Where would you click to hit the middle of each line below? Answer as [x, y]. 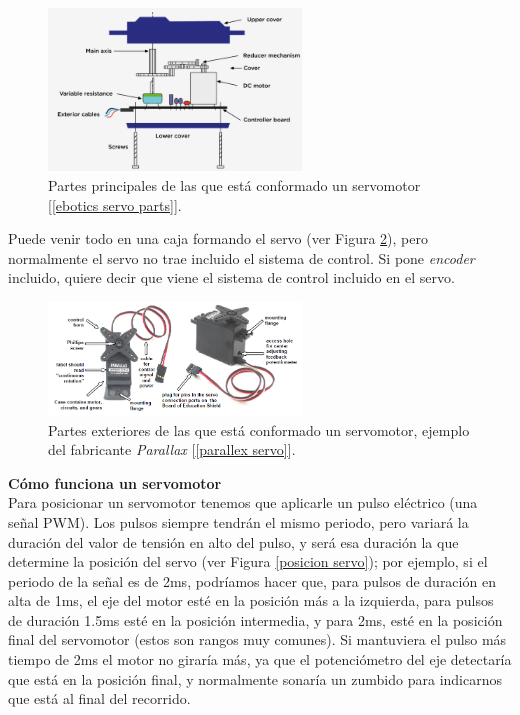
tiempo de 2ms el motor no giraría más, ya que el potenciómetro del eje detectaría [260, 659]
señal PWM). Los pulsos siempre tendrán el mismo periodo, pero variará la [238, 521]
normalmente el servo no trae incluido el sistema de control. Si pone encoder [241, 257]
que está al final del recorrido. [99, 698]
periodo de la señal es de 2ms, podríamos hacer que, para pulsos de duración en [252, 580]
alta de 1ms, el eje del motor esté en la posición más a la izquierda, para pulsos [251, 600]
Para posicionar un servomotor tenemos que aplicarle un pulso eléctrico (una [243, 502]
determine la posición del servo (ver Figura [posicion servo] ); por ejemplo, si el [248, 561]
